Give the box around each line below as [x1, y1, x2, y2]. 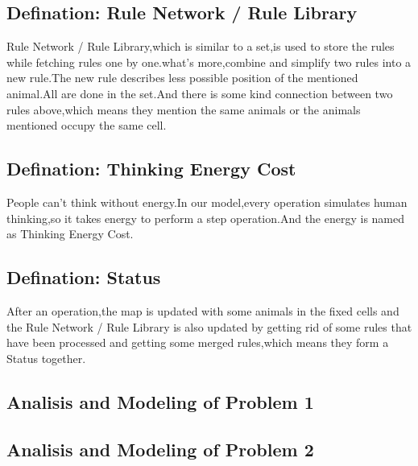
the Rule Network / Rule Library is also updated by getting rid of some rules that [6, 318, 412, 335]
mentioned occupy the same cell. [6, 117, 167, 134]
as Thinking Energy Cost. [6, 225, 134, 242]
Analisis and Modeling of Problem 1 [6, 389, 314, 414]
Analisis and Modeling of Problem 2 [6, 436, 314, 461]
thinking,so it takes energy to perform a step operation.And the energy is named [6, 209, 405, 226]
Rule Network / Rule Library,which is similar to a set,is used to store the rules [6, 38, 395, 55]
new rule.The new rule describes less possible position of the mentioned [6, 69, 358, 86]
